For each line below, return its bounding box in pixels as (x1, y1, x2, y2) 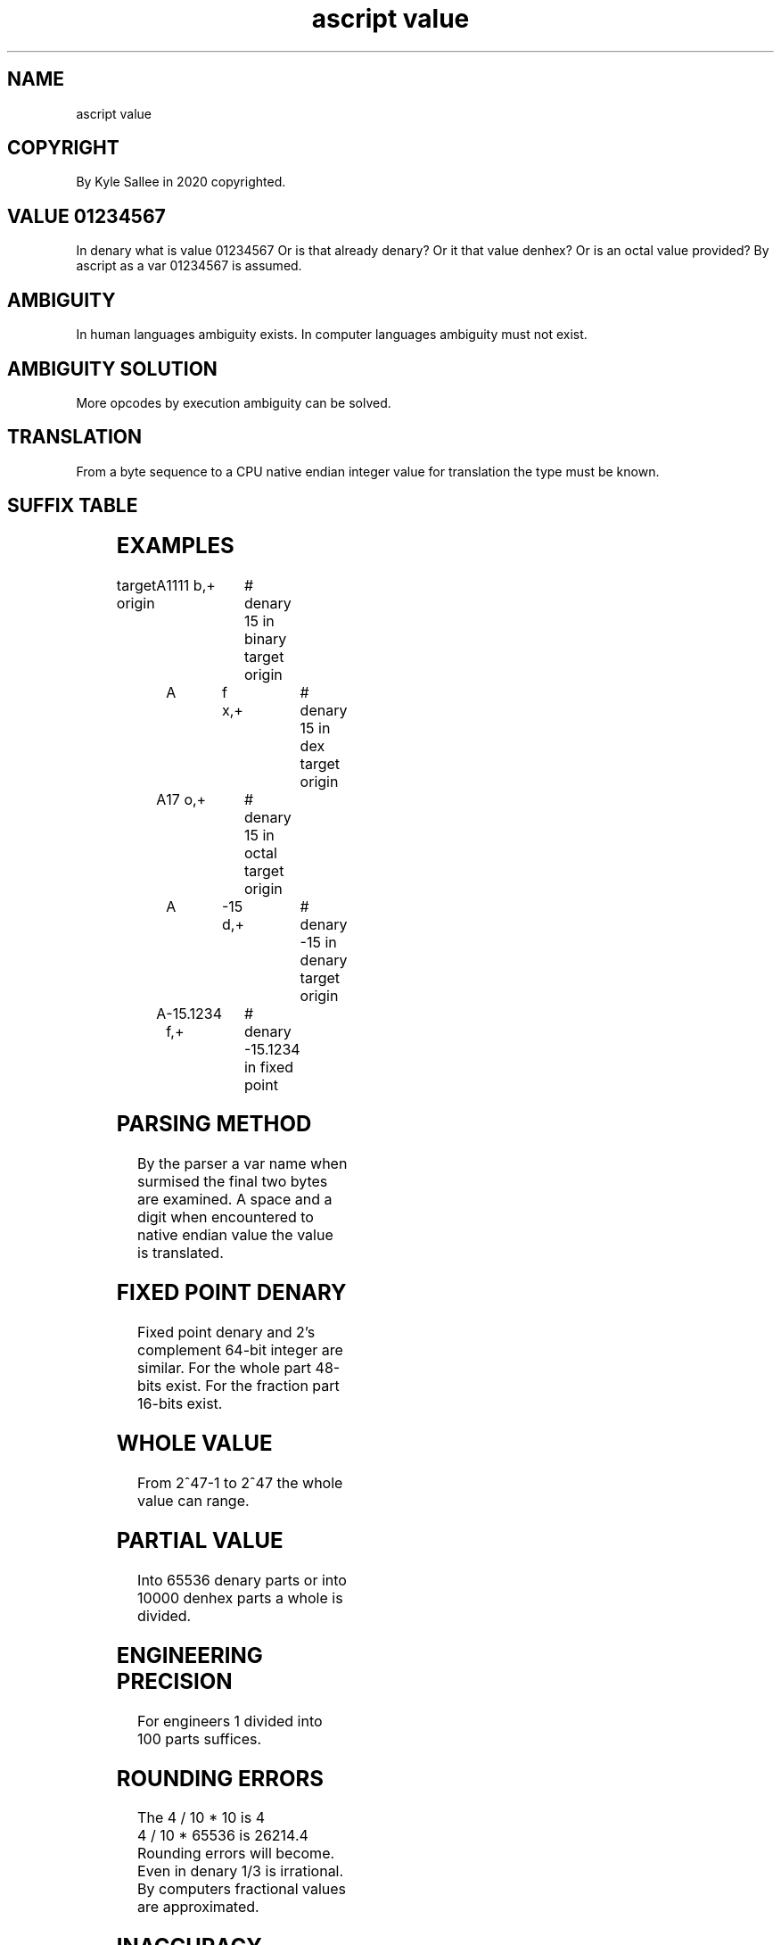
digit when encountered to (137, 1208, 314, 1227)
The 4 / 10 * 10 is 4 (137, 1808, 266, 1827)
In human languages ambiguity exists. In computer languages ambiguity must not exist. (76, 327, 588, 343)
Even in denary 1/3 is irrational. (137, 1862, 344, 1881)
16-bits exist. (137, 1395, 223, 1413)
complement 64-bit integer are (137, 1341, 343, 1360)
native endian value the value (137, 1226, 333, 1245)
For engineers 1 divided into (137, 1711, 323, 1730)
